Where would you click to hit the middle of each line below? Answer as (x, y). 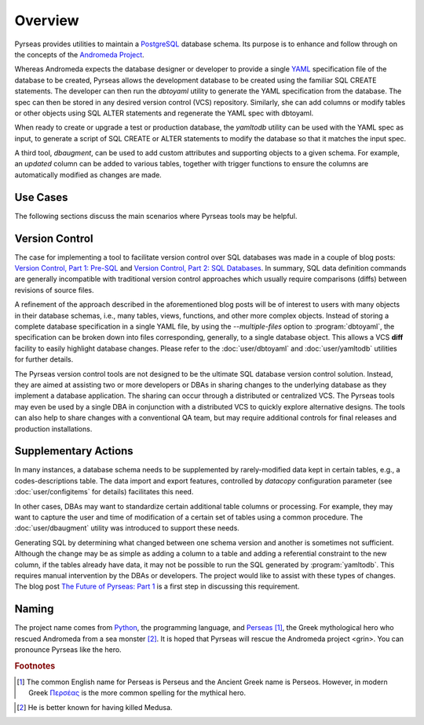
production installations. (53, 428)
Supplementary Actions (74, 451)
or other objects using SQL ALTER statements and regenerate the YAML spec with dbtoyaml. (164, 113)
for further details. (44, 359)
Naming (34, 609)
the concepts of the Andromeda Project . (79, 54)
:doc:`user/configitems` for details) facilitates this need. (104, 492)
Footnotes (35, 665)
